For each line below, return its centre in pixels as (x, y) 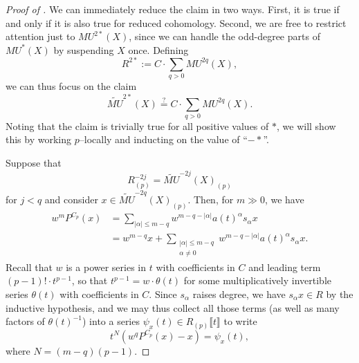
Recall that (29, 267)
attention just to (40, 36)
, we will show (306, 125)
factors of (25, 321)
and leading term (285, 267)
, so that (90, 280)
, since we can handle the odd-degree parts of (224, 36)
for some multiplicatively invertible (257, 280)
